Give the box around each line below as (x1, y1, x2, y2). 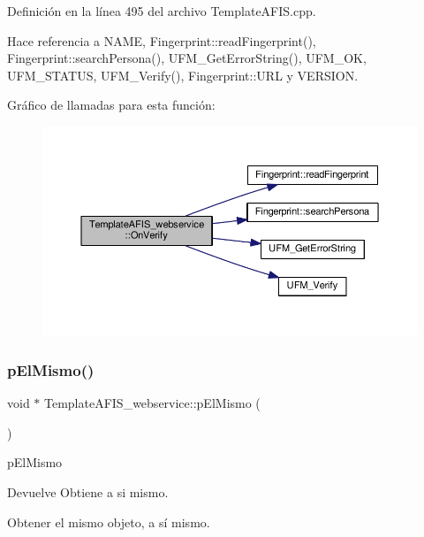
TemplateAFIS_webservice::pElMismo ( (44, 394, 261, 412)
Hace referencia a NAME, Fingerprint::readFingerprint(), (7, 31, 316, 50)
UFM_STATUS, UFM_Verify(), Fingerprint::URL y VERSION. (7, 65, 359, 84)
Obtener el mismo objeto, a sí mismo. (7, 512, 210, 531)
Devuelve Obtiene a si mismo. (7, 482, 169, 501)
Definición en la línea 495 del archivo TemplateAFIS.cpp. (7, 2, 316, 19)
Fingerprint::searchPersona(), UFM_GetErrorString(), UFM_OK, (7, 49, 367, 67)
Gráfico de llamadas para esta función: (7, 96, 216, 114)
